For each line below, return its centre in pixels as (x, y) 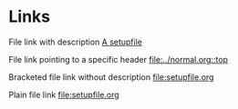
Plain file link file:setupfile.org (64, 94)
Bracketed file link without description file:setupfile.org (111, 77)
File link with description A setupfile (76, 42)
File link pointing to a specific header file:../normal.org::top (119, 59)
